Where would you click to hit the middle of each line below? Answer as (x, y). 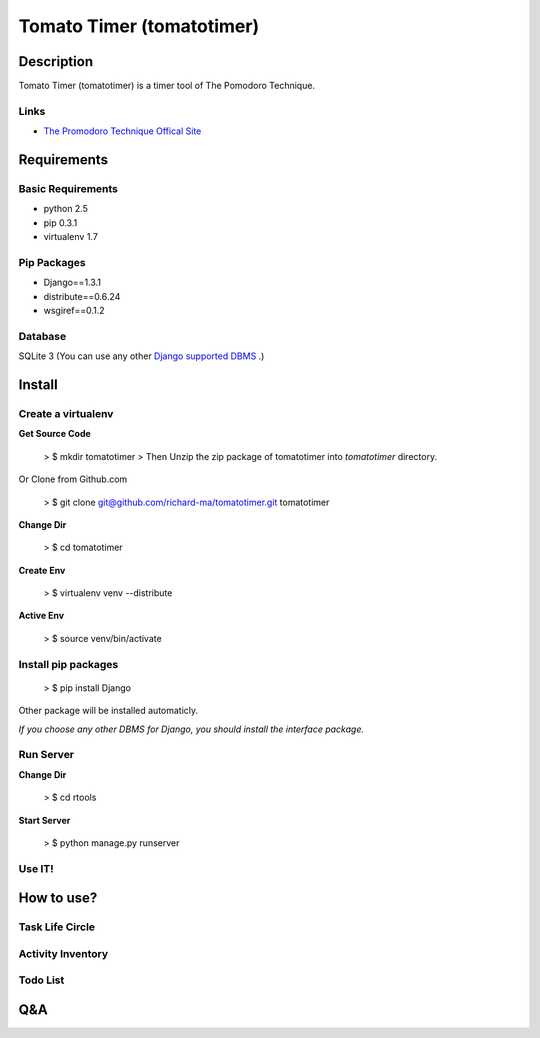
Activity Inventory (63, 953)
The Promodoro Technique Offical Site (122, 131)
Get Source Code (55, 434)
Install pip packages (68, 664)
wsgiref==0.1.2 (74, 311)
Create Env (42, 570)
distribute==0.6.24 (82, 296)
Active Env (41, 616)
